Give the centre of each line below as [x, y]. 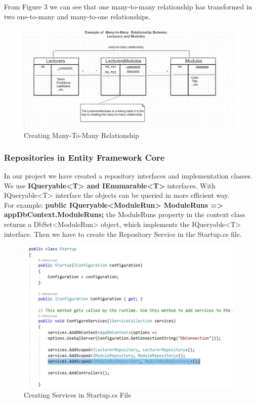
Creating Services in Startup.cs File [78, 395]
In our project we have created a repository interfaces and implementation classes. [128, 176]
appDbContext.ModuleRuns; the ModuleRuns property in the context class [125, 214]
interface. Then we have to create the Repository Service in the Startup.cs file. [123, 234]
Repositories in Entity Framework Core [84, 157]
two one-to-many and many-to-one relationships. [77, 16]
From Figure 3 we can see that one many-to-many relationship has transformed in [128, 6]
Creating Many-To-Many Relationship [82, 135]
